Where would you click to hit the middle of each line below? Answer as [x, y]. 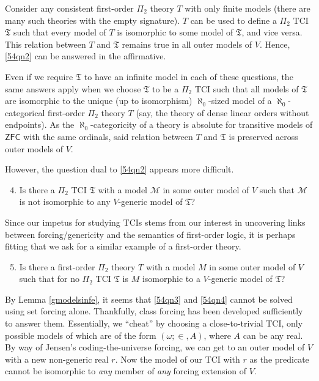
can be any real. [273, 335]
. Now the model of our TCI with [178, 359]
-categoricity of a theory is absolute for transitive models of [202, 124]
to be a [166, 88]
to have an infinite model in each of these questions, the [189, 76]
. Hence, [275, 44]
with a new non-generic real [57, 359]
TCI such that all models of [247, 88]
